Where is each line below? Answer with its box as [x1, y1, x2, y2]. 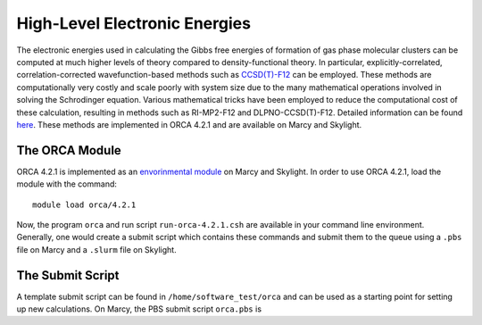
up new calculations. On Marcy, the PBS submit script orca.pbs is [16, 304, 262, 314]
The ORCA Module [16, 143, 122, 158]
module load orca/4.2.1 [32, 199, 137, 210]
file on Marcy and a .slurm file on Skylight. [16, 244, 178, 254]
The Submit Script [16, 268, 120, 283]
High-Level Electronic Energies [16, 13, 252, 33]
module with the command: [16, 179, 118, 189]
